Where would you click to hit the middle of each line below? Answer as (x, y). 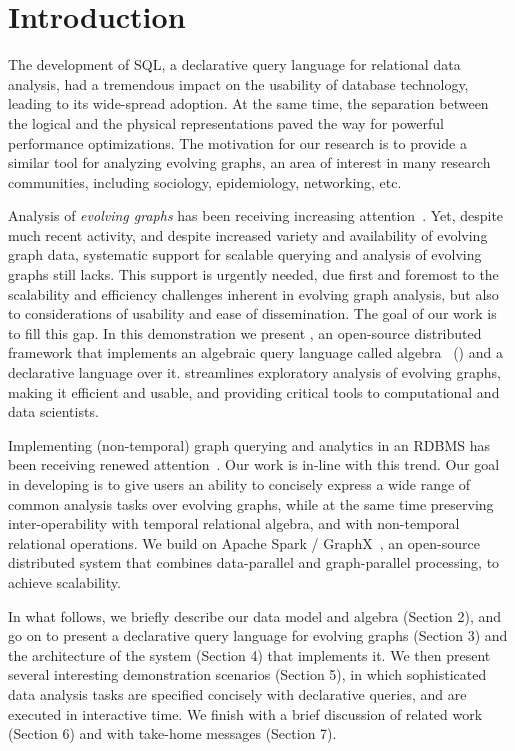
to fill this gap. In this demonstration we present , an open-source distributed (245, 332)
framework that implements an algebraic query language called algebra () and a (255, 352)
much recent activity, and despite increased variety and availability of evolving (248, 234)
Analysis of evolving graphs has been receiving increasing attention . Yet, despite (256, 215)
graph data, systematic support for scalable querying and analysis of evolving (245, 254)
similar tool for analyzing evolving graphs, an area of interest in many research (249, 162)
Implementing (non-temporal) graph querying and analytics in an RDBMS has (249, 444)
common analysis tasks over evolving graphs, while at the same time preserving (251, 503)
